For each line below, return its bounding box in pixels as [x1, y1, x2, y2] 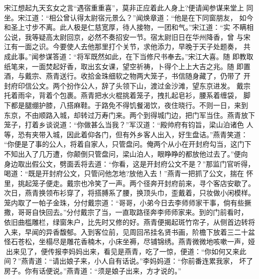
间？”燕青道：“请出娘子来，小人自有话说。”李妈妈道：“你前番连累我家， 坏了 [4, 256, 254, 266]
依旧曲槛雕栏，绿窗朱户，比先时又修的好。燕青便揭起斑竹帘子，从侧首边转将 [4, 217, 255, 227]
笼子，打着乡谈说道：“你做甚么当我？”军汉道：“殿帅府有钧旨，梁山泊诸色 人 [4, 119, 254, 130]
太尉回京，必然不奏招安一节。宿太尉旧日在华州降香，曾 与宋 [52, 31, 251, 42]
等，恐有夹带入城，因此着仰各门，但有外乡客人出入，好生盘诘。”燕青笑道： [4, 129, 248, 139]
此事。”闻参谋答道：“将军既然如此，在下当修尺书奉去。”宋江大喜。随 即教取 [10, 51, 254, 61]
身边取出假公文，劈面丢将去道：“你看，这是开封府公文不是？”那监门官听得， [4, 158, 255, 169]
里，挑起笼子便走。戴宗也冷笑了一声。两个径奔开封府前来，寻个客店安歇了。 [4, 178, 255, 188]
